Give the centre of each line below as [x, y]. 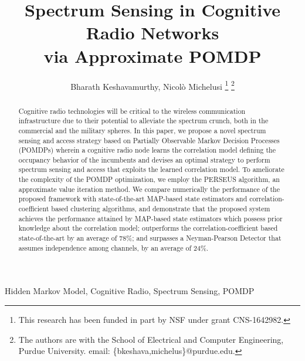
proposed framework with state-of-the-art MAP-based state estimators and [133, 199]
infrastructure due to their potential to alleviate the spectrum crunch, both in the [143, 121]
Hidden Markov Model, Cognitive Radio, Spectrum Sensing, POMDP [130, 291]
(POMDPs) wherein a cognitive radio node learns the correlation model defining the [147, 150]
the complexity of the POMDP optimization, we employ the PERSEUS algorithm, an [149, 179]
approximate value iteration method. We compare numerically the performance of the [149, 189]
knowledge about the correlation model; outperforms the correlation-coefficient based [148, 228]
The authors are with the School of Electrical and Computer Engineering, [151, 339]
